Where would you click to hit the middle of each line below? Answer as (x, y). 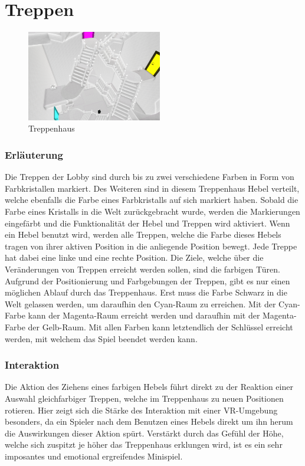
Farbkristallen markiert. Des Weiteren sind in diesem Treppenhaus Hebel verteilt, (152, 188)
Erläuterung (34, 154)
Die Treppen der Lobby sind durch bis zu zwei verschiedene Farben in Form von (150, 177)
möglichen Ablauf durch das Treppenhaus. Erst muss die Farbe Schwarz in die (146, 292)
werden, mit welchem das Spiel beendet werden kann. (101, 338)
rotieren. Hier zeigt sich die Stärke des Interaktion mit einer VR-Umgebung (141, 410)
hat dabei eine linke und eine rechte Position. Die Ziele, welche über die (134, 257)
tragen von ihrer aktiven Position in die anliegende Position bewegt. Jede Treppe (151, 246)
